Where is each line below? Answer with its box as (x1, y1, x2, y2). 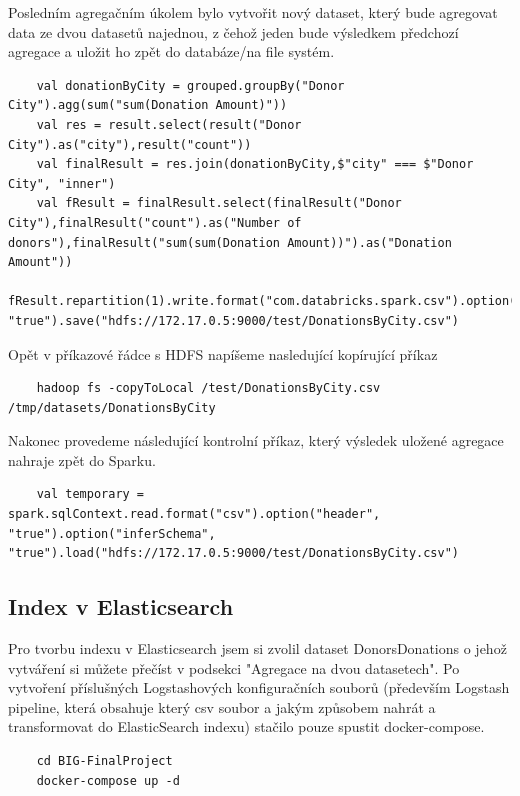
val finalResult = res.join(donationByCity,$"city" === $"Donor (36, 157, 474, 172)
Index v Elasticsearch (8, 591, 234, 622)
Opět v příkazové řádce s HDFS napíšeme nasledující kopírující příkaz (8, 343, 438, 364)
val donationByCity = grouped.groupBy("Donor (36, 78, 345, 93)
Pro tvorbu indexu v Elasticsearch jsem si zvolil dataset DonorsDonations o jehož (8, 638, 507, 659)
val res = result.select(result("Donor (36, 117, 302, 132)
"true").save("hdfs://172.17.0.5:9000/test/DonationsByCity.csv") (8, 313, 460, 328)
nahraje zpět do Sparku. (8, 449, 156, 470)
